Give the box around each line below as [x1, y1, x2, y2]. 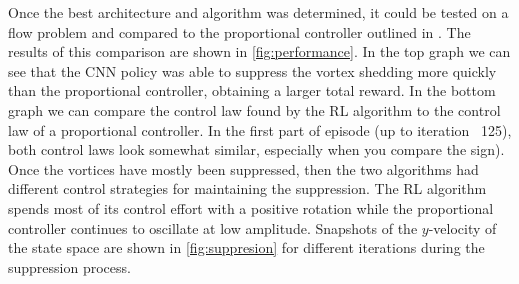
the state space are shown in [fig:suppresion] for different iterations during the [8, 237, 485, 258]
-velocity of [428, 217, 497, 238]
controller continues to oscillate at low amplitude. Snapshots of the [8, 217, 418, 238]
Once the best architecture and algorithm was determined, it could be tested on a [8, 2, 509, 22]
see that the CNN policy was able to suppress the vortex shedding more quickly [8, 60, 497, 81]
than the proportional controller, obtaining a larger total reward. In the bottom [8, 80, 496, 101]
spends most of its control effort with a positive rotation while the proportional [8, 197, 494, 218]
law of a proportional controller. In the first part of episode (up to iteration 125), [8, 119, 512, 140]
